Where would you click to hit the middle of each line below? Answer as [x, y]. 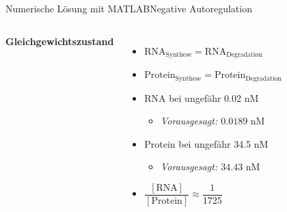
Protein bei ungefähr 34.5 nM [206, 143]
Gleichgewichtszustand [60, 41]
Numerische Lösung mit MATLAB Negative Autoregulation [129, 8]
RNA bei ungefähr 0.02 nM [202, 97]
